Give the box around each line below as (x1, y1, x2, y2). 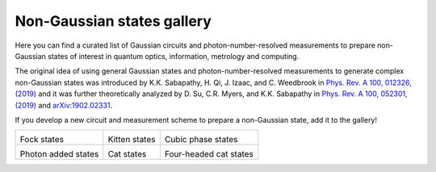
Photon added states (19, 149, 99, 160)
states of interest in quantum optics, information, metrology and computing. (47, 51, 300, 61)
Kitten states (107, 134, 156, 145)
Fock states (19, 134, 65, 145)
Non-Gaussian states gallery (15, 12, 212, 30)
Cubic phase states (164, 134, 238, 145)
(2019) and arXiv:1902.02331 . (15, 100, 113, 110)
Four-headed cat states (164, 149, 254, 160)
